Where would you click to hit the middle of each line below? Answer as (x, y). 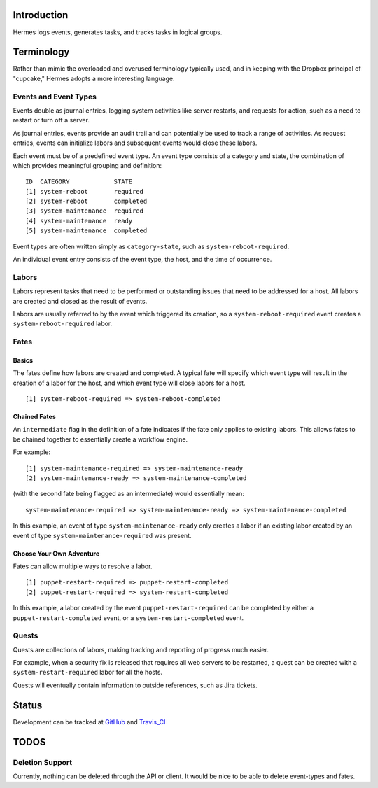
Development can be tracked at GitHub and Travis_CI (89, 722)
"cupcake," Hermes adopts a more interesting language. (94, 78)
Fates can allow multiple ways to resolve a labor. (83, 566)
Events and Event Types (55, 97)
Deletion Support (43, 762)
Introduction (41, 15)
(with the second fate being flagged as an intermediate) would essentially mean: (129, 494)
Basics (23, 360)
